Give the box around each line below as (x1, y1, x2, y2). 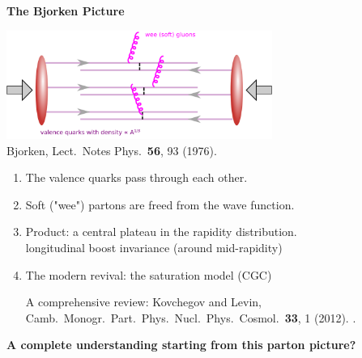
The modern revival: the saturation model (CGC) (25, 266, 272, 283)
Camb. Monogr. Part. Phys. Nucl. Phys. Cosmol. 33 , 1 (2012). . (25, 309, 356, 326)
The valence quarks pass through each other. (25, 169, 248, 186)
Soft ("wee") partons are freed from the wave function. (25, 196, 295, 213)
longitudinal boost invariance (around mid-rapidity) (25, 238, 283, 255)
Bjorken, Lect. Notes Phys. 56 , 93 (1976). (6, 141, 217, 158)
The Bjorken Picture (6, 2, 125, 19)
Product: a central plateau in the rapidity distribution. (25, 223, 297, 240)
